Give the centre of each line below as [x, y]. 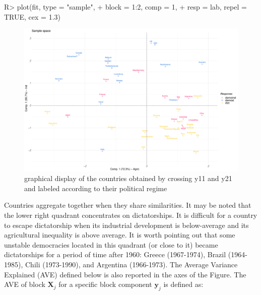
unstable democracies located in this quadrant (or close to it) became [111, 244]
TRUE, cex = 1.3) [32, 16]
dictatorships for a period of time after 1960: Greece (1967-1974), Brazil [115, 254]
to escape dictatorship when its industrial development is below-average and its [126, 225]
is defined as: [183, 284]
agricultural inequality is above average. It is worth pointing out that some [120, 235]
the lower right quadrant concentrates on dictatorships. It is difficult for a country [131, 215]
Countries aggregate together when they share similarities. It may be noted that [128, 205]
